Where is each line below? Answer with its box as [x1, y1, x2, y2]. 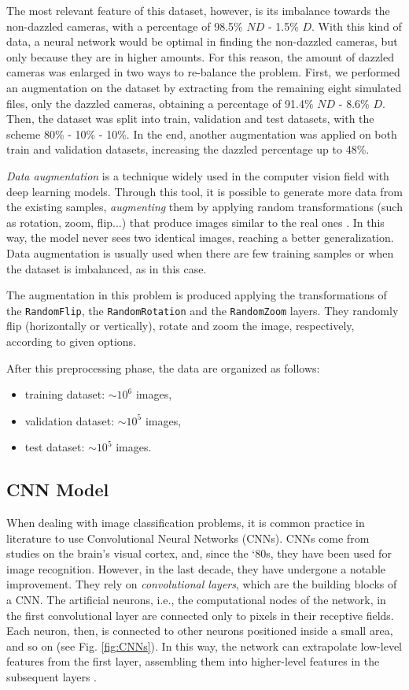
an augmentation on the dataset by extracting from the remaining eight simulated [6, 79, 402, 95]
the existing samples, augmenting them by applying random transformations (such [6, 198, 403, 215]
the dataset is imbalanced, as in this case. [6, 260, 207, 276]
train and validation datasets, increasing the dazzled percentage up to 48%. [6, 141, 370, 158]
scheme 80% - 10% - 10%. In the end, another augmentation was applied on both [6, 125, 397, 142]
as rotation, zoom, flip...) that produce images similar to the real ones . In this [6, 213, 385, 230]
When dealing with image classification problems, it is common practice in [6, 514, 365, 531]
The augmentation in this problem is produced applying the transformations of [6, 287, 387, 303]
